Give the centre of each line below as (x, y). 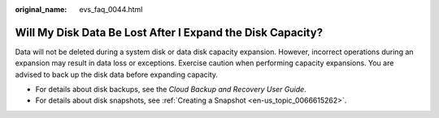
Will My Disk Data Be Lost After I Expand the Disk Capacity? (169, 32)
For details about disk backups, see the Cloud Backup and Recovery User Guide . (171, 90)
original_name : (41, 9)
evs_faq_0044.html (111, 9)
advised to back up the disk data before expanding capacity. (117, 74)
